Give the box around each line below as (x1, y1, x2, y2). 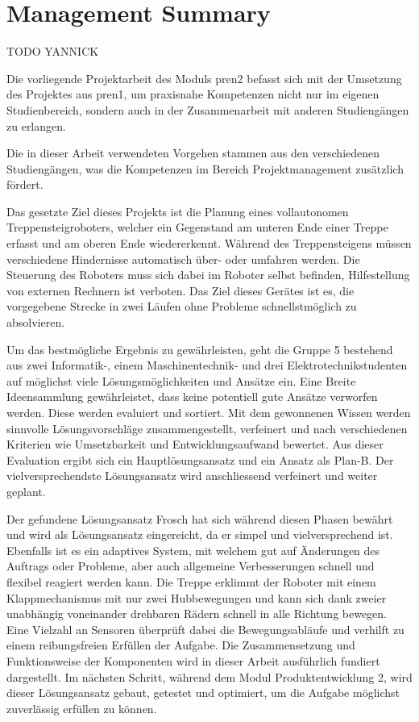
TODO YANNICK (6, 43, 99, 60)
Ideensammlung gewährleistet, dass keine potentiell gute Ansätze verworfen (6, 388, 378, 405)
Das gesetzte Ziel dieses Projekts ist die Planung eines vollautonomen (6, 202, 349, 219)
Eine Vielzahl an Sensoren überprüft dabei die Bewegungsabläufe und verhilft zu (6, 620, 404, 637)
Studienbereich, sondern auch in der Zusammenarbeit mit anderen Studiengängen (6, 101, 409, 118)
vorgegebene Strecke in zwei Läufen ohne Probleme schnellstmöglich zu (6, 298, 357, 315)
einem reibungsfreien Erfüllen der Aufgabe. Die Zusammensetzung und (6, 636, 355, 653)
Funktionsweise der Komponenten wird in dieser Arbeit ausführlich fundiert (6, 652, 380, 669)
